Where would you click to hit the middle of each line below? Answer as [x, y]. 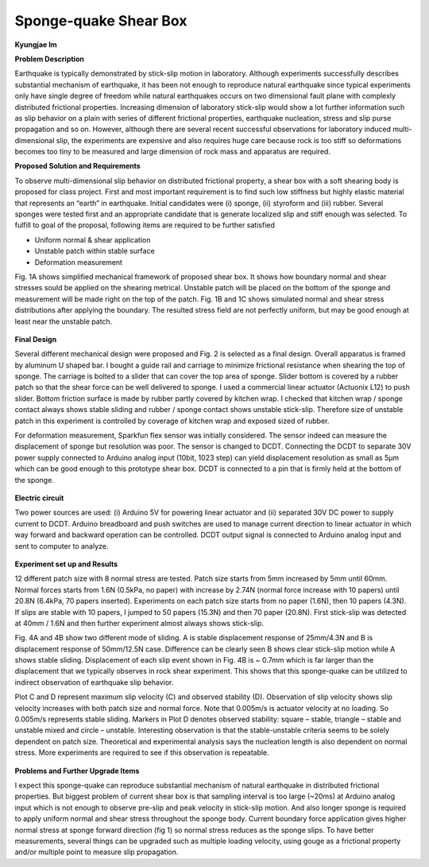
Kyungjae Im [36, 45]
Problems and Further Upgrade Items [77, 771]
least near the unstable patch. [64, 321]
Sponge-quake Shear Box [101, 21]
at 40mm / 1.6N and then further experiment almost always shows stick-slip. [139, 623]
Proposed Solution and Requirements [77, 166]
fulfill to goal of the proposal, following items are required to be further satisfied [145, 225]
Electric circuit [39, 498]
